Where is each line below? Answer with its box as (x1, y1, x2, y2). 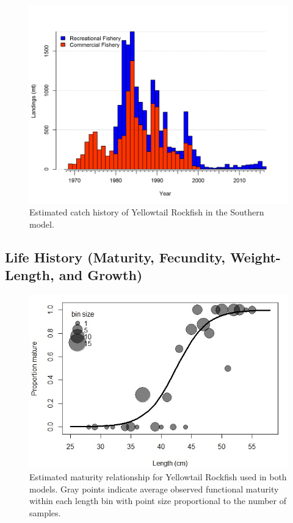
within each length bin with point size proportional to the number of (29, 494, 287, 507)
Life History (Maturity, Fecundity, (5, 248, 225, 267)
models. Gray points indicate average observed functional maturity (29, 482, 279, 495)
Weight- (230, 248, 281, 267)
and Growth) (59, 265, 143, 284)
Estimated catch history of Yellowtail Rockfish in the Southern (29, 206, 264, 218)
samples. (29, 506, 61, 519)
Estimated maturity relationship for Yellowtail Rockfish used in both (29, 471, 287, 483)
